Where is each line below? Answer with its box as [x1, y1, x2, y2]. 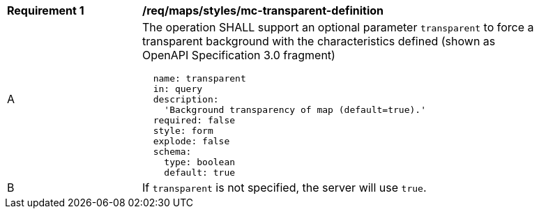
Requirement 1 [7, 3, 84, 17]
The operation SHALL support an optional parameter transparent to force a [142, 20, 534, 34]
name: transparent [153, 73, 246, 84]
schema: [153, 146, 192, 157]
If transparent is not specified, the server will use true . [142, 181, 427, 194]
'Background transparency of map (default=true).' [164, 105, 426, 115]
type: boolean [164, 157, 236, 167]
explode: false [153, 136, 230, 146]
